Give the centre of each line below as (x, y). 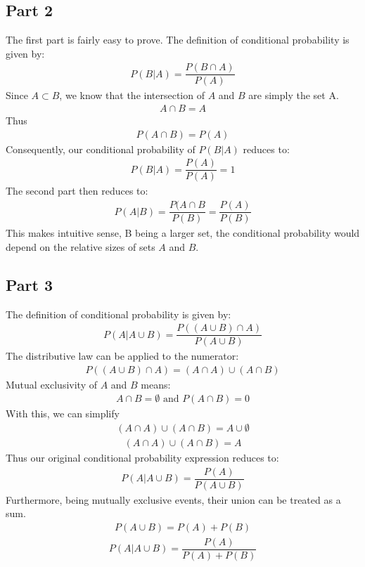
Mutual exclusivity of (51, 384)
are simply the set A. (294, 95)
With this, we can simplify (63, 413)
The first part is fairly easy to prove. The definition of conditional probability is (178, 40)
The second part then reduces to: (77, 191)
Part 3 (30, 284)
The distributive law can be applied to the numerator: (122, 356)
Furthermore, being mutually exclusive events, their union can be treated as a (173, 499)
